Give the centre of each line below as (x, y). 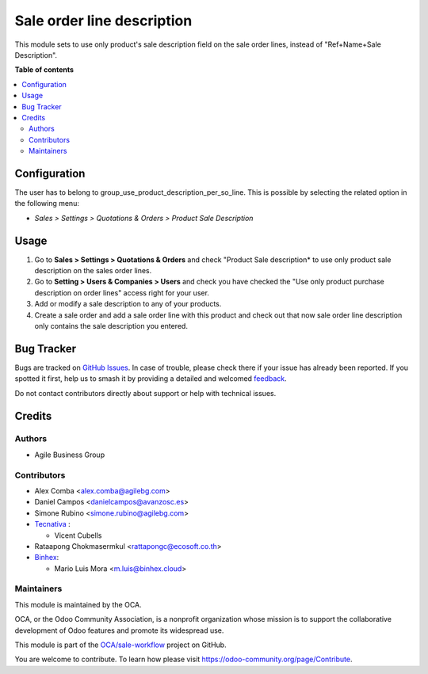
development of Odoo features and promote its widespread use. (119, 630)
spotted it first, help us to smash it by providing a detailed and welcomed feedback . (151, 379)
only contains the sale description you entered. (111, 326)
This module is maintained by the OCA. (78, 604)
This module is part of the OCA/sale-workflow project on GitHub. (120, 645)
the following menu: (47, 204)
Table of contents (44, 70)
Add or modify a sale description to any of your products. (128, 304)
